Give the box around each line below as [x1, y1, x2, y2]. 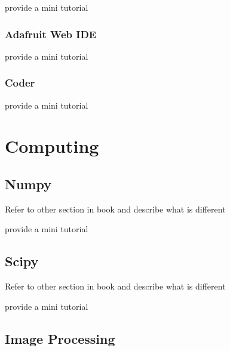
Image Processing [5, 329, 115, 347]
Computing [5, 134, 99, 158]
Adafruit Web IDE [5, 26, 97, 41]
